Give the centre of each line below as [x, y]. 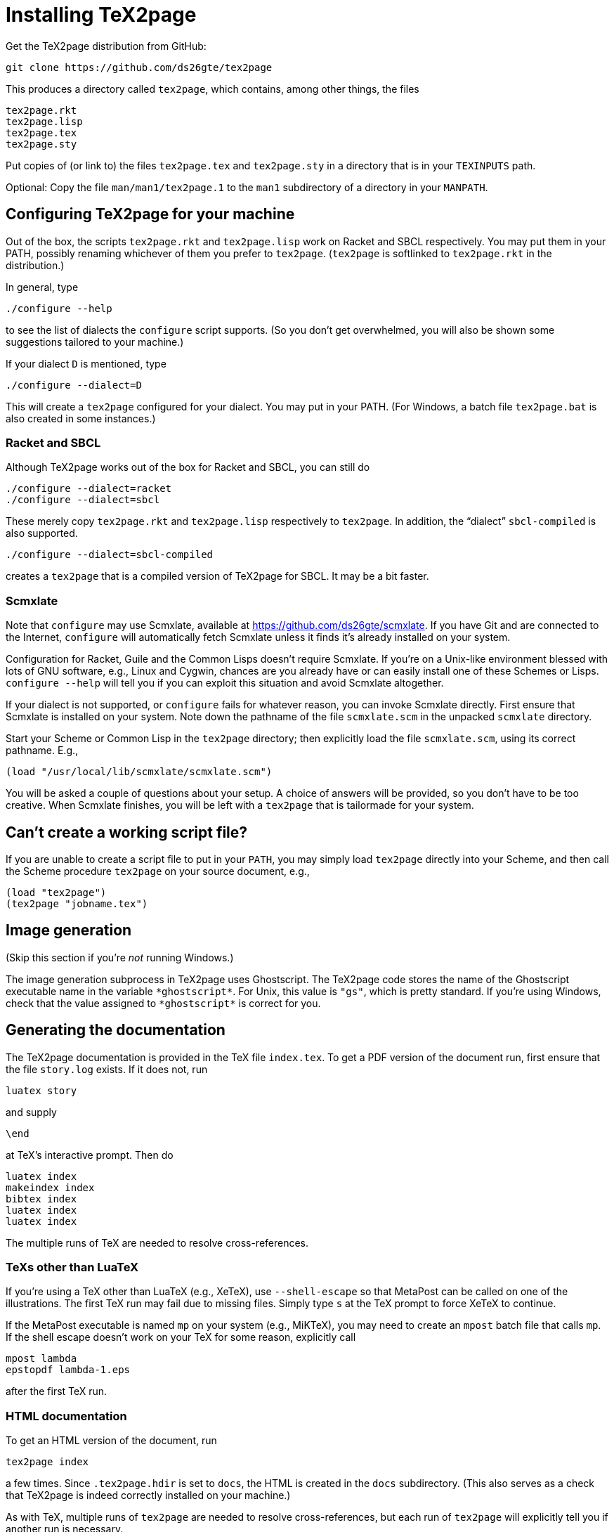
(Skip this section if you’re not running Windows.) [120, 957]
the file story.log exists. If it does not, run [107, 1069]
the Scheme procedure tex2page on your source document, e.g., [158, 871]
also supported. [42, 533]
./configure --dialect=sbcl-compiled [110, 555]
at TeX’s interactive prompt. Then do [90, 1155]
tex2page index [47, 1462]
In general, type [42, 287]
